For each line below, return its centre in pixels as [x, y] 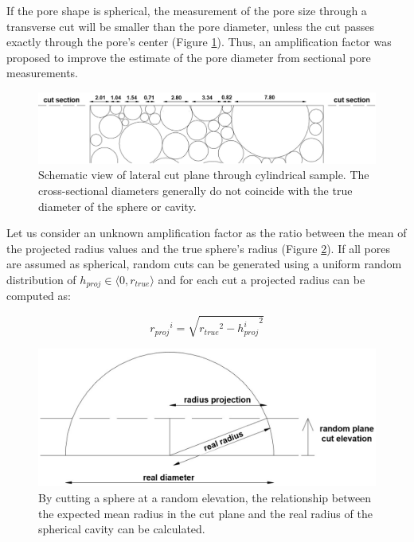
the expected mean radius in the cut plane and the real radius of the [205, 513]
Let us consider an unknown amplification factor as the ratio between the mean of [207, 233]
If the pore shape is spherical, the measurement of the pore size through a [187, 10]
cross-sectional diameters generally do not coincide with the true [195, 190]
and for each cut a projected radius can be [262, 279]
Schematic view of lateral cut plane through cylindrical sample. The [204, 175]
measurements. [43, 73]
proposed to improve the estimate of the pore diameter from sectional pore [189, 57]
